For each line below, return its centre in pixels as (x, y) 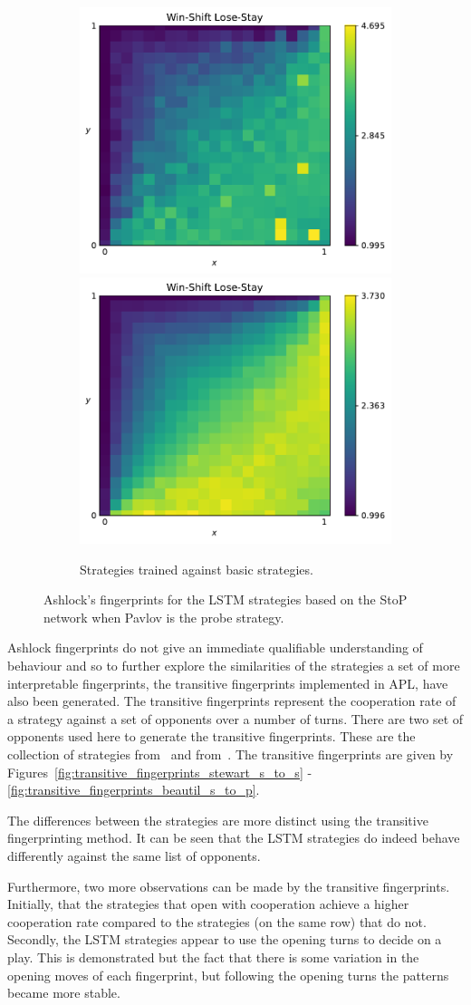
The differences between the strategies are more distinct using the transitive (218, 820)
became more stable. (64, 993)
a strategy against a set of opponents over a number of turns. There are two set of (235, 718)
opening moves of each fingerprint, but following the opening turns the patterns (228, 975)
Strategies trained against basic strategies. (197, 569)
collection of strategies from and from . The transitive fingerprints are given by (231, 754)
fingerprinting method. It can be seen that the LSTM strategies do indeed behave (234, 838)
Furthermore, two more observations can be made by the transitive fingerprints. (229, 886)
